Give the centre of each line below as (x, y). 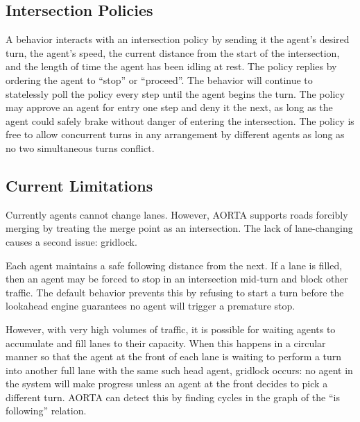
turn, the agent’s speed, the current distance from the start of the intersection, (173, 52)
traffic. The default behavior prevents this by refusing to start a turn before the (175, 292)
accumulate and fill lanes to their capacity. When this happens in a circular (166, 343)
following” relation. (46, 411)
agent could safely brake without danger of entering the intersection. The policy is (180, 120)
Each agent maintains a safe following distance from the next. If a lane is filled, (174, 265)
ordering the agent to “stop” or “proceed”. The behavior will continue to (159, 79)
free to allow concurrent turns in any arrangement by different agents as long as (175, 134)
